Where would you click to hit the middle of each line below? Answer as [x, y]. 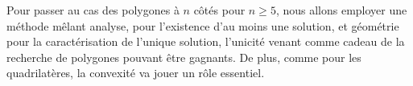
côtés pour [219, 10]
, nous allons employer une [341, 10]
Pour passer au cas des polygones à [93, 10]
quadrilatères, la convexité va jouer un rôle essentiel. [136, 73]
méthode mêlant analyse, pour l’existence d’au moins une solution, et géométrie [203, 25]
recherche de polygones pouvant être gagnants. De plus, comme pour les [184, 57]
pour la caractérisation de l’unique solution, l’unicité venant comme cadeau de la [206, 41]
